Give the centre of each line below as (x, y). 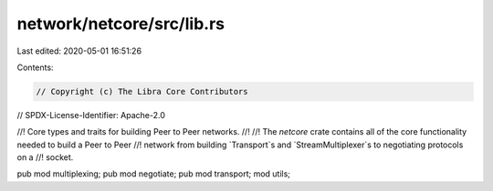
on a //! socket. (45, 157)
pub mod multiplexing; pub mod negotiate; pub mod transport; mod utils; (154, 174)
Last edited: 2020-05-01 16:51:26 (79, 51)
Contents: (35, 67)
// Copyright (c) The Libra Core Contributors (142, 91)
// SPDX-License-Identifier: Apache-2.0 (91, 115)
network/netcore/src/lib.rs (121, 24)
